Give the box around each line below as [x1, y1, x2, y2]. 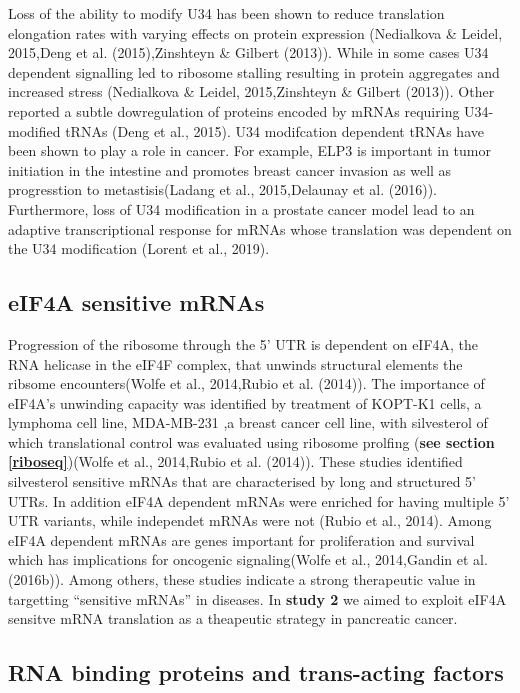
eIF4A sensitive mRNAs [8, 287, 265, 318]
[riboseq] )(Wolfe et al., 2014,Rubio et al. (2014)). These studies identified [8, 451, 463, 472]
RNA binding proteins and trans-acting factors [8, 657, 504, 688]
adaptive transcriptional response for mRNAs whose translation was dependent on [8, 218, 512, 239]
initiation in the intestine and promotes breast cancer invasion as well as [8, 159, 452, 180]
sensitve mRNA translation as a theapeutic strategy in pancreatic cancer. [8, 608, 458, 629]
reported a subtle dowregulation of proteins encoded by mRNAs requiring [8, 100, 460, 121]
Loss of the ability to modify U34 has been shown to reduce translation [8, 3, 445, 23]
